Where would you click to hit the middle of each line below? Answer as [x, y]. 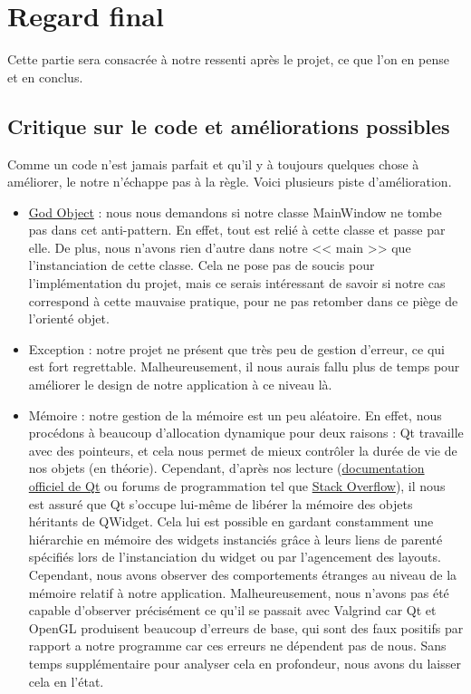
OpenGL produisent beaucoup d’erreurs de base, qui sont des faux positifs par [246, 627]
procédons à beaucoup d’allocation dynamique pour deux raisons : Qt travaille [246, 433]
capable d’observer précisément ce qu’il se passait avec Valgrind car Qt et [232, 610]
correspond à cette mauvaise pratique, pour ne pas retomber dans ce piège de [243, 300]
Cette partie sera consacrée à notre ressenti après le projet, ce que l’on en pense [228, 59]
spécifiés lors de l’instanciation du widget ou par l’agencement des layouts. [235, 557]
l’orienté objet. [69, 318]
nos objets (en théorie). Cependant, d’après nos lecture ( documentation [226, 468]
